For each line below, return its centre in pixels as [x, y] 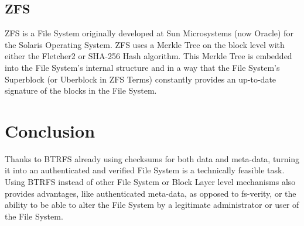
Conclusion [50, 130]
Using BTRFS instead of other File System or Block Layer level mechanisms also [150, 182]
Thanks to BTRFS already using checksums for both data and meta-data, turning [152, 158]
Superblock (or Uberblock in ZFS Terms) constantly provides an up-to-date [141, 79]
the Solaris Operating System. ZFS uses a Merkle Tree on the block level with [145, 44]
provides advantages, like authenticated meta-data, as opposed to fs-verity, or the [151, 193]
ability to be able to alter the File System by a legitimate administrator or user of [152, 205]
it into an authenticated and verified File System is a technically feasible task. [145, 170]
